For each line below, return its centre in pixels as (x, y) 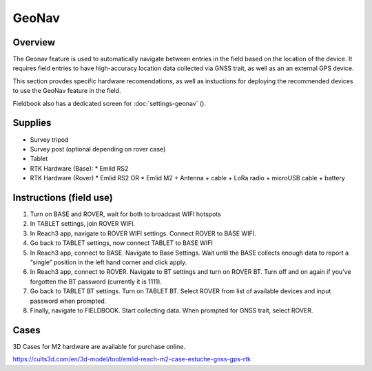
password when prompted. (68, 301)
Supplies (32, 123)
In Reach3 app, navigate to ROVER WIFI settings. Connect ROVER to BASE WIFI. (143, 233)
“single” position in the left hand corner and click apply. (108, 262)
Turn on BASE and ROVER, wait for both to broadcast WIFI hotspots (126, 214)
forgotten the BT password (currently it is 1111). (96, 282)
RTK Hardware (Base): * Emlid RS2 (79, 168)
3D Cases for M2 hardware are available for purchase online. (99, 346)
